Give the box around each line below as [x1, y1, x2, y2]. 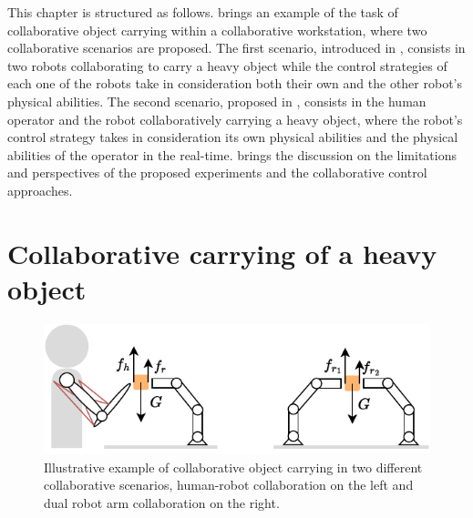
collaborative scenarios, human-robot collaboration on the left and [44, 475, 414, 494]
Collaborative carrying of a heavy [7, 234, 437, 271]
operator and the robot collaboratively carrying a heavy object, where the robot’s [7, 109, 463, 128]
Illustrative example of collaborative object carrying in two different [44, 457, 423, 476]
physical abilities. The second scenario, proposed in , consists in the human [7, 91, 427, 110]
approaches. [7, 180, 73, 199]
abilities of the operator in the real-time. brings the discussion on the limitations [7, 145, 457, 164]
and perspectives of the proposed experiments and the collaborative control [7, 163, 427, 182]
